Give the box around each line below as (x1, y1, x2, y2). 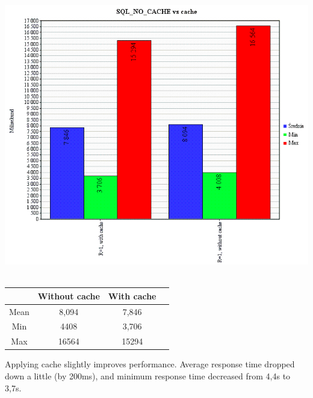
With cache (108, 289, 156, 302)
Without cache (37, 289, 100, 302)
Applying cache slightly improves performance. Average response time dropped (5, 358, 295, 370)
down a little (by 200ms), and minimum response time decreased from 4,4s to (5, 369, 291, 382)
